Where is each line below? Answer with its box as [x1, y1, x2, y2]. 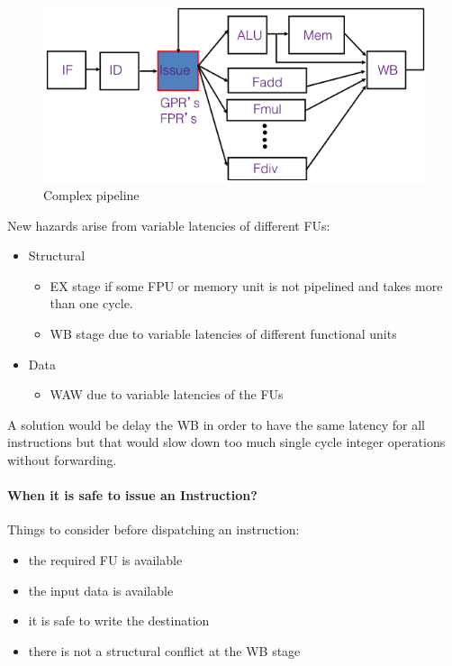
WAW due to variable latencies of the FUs [50, 385, 284, 404]
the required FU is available [28, 551, 183, 570]
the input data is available [28, 580, 174, 599]
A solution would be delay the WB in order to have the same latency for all [7, 415, 426, 433]
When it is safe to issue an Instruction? [7, 486, 258, 505]
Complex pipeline [43, 186, 140, 205]
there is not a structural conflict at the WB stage [28, 641, 301, 660]
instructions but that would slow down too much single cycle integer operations [7, 433, 446, 452]
